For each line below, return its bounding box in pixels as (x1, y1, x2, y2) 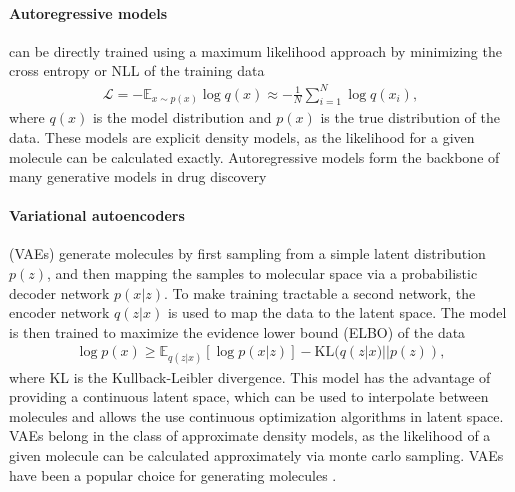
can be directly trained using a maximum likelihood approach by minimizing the (9, 40, 502, 61)
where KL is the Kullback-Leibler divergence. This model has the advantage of (9, 366, 491, 387)
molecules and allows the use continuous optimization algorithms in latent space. (9, 405, 504, 426)
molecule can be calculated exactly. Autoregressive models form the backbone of (9, 146, 500, 167)
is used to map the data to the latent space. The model (167, 302, 507, 323)
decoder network (9, 282, 110, 303)
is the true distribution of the (320, 107, 501, 128)
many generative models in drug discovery (9, 166, 267, 187)
